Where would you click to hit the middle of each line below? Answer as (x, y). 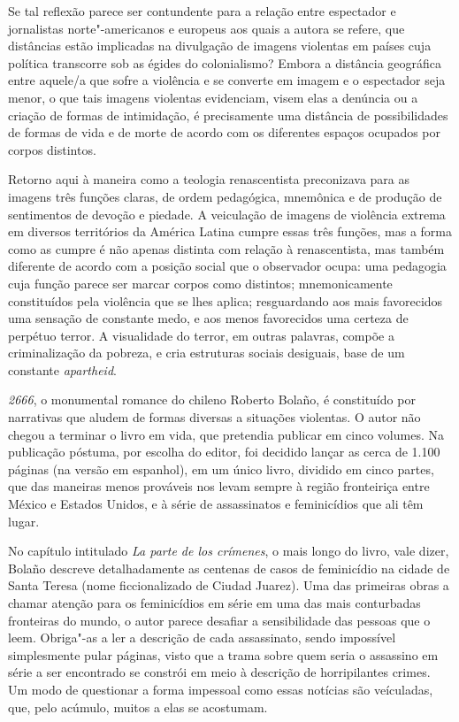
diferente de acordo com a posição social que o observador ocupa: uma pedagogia (227, 266)
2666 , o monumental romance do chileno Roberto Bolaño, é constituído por (212, 399)
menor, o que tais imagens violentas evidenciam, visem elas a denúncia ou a (213, 97)
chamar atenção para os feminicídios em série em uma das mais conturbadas (214, 603)
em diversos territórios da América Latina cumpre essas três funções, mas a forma (230, 231)
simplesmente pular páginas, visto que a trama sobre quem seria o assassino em (223, 654)
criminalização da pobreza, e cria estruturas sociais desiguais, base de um (207, 353)
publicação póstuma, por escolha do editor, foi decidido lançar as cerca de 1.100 (224, 452)
